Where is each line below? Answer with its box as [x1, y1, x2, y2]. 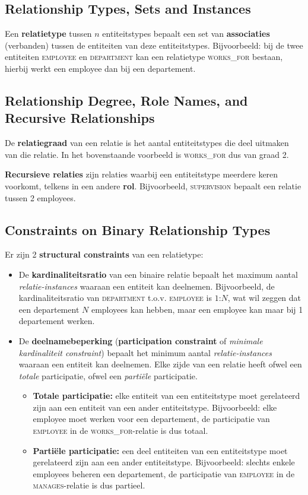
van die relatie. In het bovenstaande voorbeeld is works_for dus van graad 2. [5, 148, 289, 160]
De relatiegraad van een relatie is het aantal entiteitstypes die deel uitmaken [5, 137, 289, 149]
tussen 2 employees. [5, 191, 76, 204]
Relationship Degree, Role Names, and [5, 91, 248, 109]
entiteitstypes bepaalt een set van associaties [102, 27, 270, 40]
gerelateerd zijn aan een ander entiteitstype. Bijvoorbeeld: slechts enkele [33, 456, 295, 468]
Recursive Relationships [5, 109, 155, 127]
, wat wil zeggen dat [227, 291, 301, 304]
